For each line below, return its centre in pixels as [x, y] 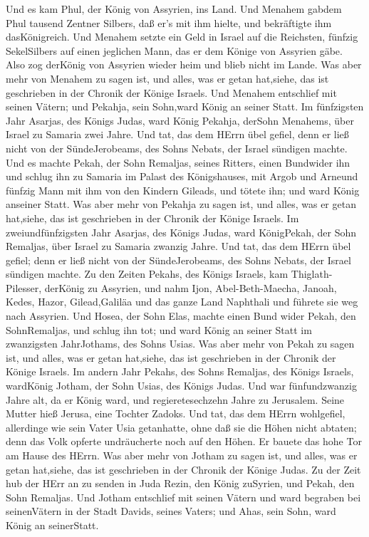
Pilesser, [24, 287]
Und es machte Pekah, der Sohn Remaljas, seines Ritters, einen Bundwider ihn [178, 162]
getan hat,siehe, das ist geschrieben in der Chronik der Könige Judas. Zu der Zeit [183, 469]
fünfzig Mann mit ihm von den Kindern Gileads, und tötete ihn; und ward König [183, 190]
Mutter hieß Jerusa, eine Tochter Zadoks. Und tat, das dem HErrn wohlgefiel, [176, 413]
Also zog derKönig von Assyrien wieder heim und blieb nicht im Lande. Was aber [184, 64]
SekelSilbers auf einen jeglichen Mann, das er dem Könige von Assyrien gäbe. [174, 50]
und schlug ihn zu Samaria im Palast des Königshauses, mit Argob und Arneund [182, 176]
